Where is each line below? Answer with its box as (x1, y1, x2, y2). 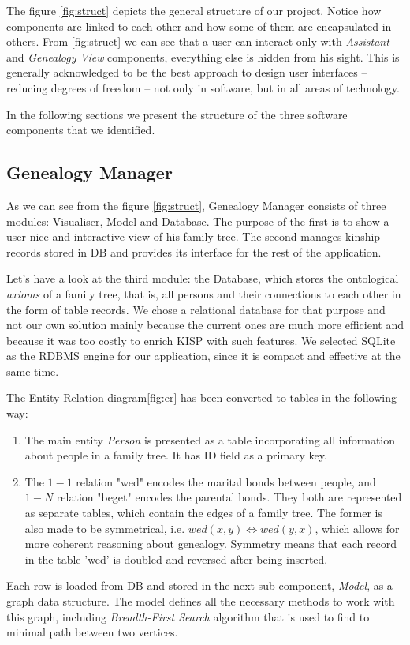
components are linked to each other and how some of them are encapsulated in (6, 17, 392, 34)
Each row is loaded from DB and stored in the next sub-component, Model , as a (6, 577, 393, 594)
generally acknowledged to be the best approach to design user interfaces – (6, 64, 367, 81)
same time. (6, 362, 59, 379)
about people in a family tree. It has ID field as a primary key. (24, 447, 327, 463)
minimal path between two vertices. (6, 624, 178, 640)
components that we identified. (6, 122, 155, 138)
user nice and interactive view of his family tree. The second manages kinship (6, 228, 381, 245)
